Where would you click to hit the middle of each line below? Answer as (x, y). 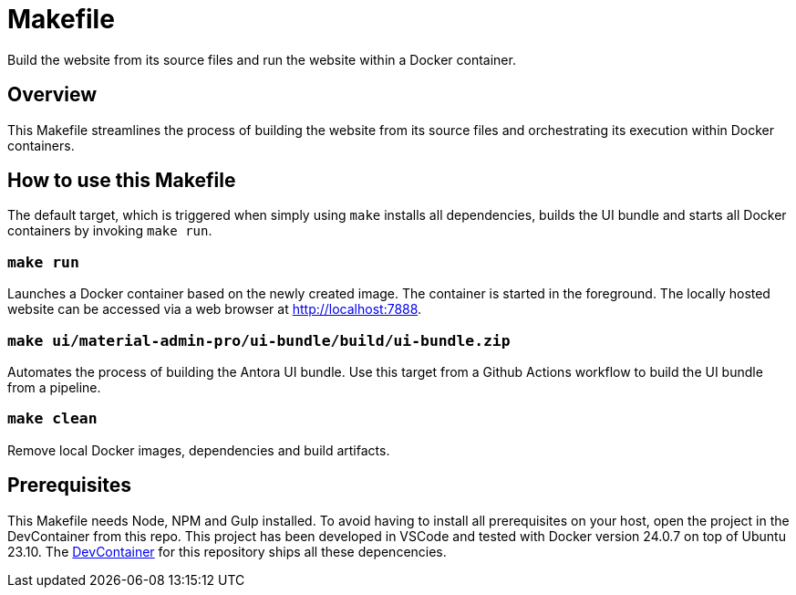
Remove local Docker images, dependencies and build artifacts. (199, 450)
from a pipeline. (54, 387)
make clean (52, 419)
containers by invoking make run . (110, 231)
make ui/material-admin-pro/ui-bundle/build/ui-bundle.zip (259, 340)
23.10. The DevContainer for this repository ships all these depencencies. (227, 551)
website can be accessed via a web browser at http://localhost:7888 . (215, 309)
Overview (52, 95)
